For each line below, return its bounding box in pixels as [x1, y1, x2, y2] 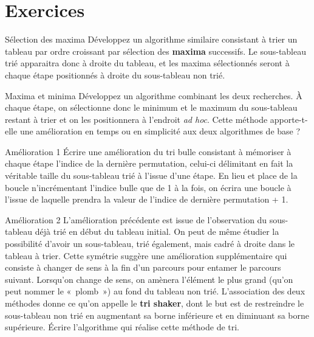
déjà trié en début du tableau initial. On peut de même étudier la [35, 225, 279, 238]
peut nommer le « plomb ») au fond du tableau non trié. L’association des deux [5, 285, 305, 297]
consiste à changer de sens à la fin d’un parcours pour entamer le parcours [5, 261, 281, 274]
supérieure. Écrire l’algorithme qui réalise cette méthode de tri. [5, 321, 240, 333]
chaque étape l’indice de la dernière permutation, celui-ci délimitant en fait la [5, 157, 293, 170]
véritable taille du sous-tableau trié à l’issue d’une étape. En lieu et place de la [5, 169, 298, 182]
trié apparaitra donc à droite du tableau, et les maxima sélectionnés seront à [5, 57, 290, 69]
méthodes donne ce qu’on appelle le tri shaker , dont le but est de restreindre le [5, 297, 304, 309]
